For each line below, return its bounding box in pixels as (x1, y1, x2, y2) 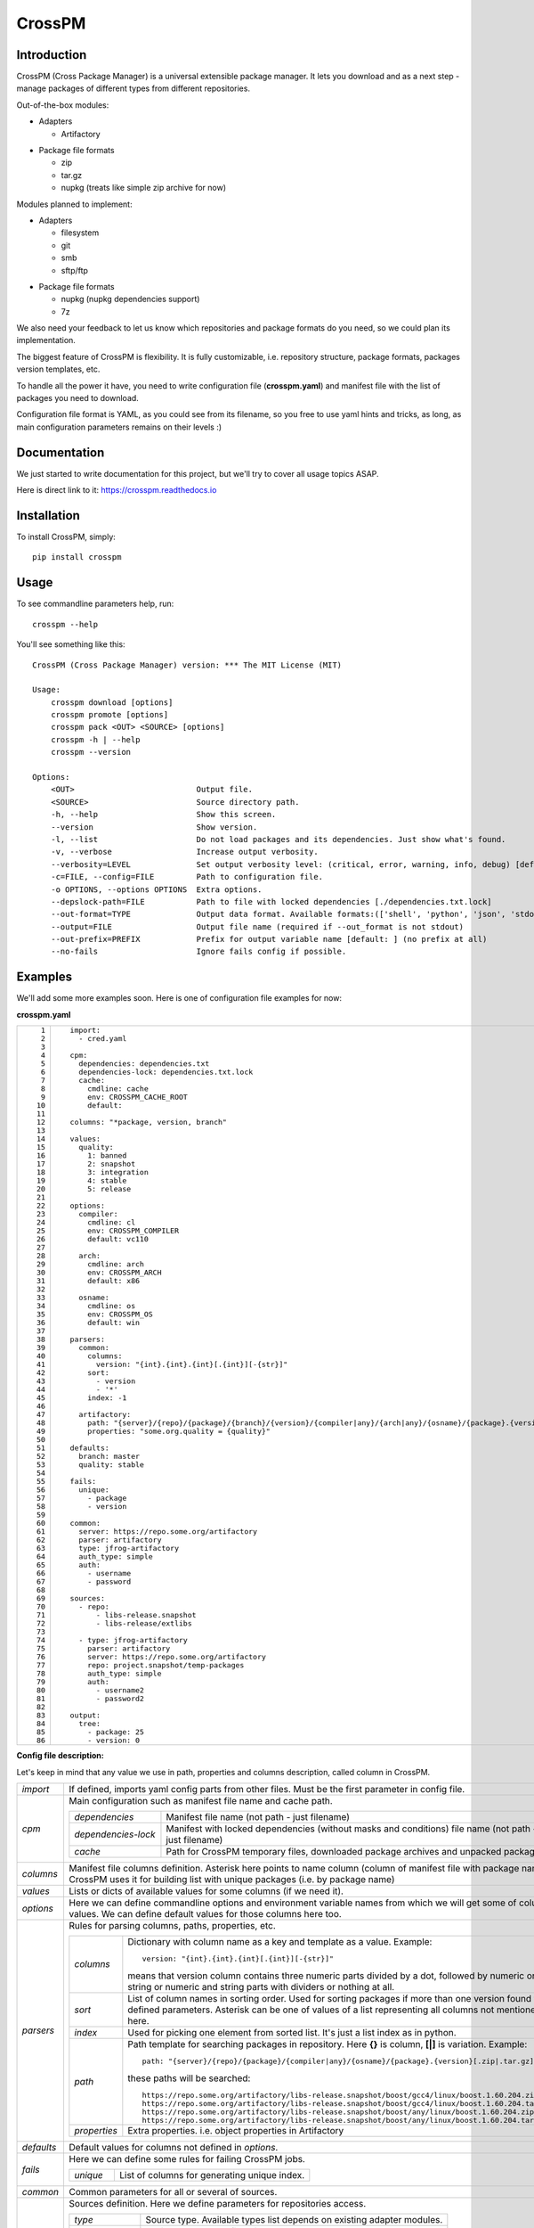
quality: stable (78, 1460, 144, 1470)
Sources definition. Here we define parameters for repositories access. (69, 2197, 367, 2209)
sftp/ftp (61, 265, 89, 275)
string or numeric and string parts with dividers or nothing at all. (127, 1980, 395, 1993)
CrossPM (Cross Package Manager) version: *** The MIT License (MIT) (32, 659, 343, 670)
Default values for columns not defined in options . (69, 2141, 279, 2153)
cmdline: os (87, 1301, 136, 1311)
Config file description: (16, 1750, 104, 1761)
